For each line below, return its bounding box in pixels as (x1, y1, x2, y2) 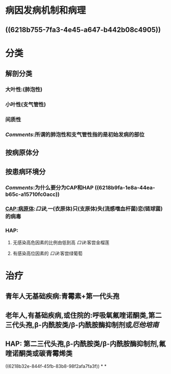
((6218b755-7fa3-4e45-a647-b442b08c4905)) (5, 25, 161, 34)
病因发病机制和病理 (5, 5, 86, 16)
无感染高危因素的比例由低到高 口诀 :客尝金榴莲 (12, 239, 110, 246)
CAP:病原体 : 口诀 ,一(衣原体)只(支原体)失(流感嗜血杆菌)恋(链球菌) (5, 205, 163, 212)
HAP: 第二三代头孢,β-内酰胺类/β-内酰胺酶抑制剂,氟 (5, 340, 166, 348)
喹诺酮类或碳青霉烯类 (5, 349, 72, 358)
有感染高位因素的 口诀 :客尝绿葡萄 (12, 250, 83, 256)
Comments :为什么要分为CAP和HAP (5, 184, 94, 191)
